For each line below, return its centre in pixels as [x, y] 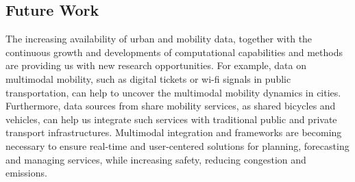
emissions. [26, 173]
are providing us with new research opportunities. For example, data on [156, 65]
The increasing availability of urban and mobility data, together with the [159, 39]
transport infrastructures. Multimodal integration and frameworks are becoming [174, 132]
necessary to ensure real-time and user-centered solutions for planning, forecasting [177, 145]
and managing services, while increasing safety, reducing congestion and [156, 159]
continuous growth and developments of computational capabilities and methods [174, 52]
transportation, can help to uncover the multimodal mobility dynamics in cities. [173, 92]
